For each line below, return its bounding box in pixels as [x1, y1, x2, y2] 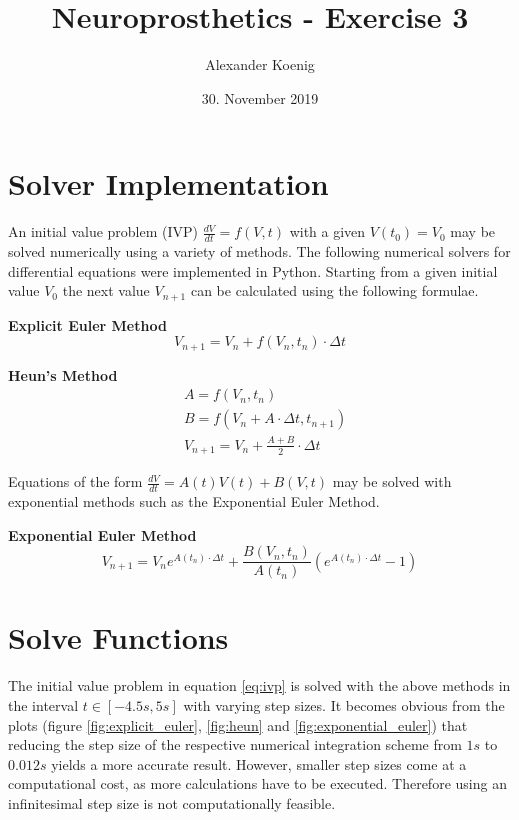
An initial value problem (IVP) [8, 221, 199, 242]
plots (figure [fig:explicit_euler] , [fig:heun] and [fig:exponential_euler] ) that [8, 714, 468, 735]
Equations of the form [8, 471, 143, 492]
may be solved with [332, 471, 452, 492]
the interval [8, 695, 79, 716]
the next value [62, 280, 150, 301]
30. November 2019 [201, 87, 319, 108]
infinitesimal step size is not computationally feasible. [8, 792, 336, 813]
